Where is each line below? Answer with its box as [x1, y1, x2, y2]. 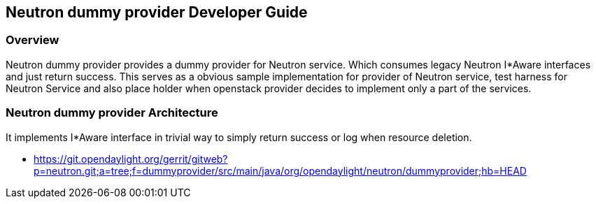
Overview [6, 33, 59, 48]
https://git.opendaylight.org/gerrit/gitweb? [34, 152, 228, 165]
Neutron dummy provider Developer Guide [6, 3, 308, 21]
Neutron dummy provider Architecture [6, 105, 218, 120]
